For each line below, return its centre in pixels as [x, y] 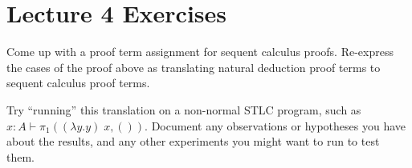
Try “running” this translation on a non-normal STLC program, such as [184, 109]
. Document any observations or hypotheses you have [275, 125]
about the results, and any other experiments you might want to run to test [193, 141]
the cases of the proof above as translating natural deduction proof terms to [194, 67]
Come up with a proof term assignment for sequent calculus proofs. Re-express [200, 52]
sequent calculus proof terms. [78, 83]
